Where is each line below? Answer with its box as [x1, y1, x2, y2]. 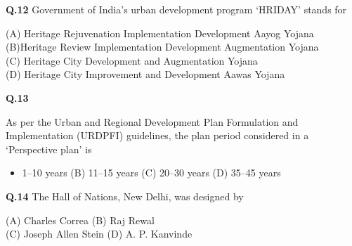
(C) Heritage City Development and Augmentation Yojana [6, 53, 258, 67]
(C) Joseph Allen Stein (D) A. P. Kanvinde [6, 226, 193, 241]
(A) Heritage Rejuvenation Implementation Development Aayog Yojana [6, 25, 314, 40]
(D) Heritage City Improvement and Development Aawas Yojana [6, 67, 285, 82]
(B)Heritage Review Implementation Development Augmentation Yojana [6, 39, 319, 54]
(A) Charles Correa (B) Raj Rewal [6, 212, 155, 227]
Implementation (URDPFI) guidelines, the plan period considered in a [6, 128, 309, 143]
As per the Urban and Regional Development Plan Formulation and [6, 114, 299, 129]
